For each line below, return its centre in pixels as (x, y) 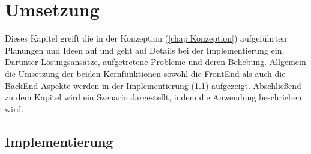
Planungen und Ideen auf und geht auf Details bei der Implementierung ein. (145, 50)
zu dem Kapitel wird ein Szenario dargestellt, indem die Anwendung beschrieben (153, 97)
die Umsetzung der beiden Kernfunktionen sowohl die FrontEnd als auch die (145, 73)
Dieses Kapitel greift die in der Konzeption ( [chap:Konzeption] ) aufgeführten (146, 38)
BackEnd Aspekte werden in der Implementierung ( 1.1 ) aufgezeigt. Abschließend (153, 85)
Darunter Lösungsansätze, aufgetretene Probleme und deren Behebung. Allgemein (155, 62)
